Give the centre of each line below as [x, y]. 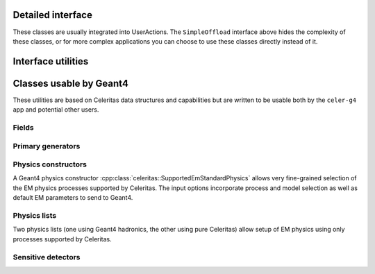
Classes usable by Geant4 [70, 83]
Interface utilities [51, 61]
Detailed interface [53, 15]
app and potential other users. [56, 110]
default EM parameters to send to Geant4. [73, 198]
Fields [23, 127]
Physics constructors [50, 164]
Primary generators [47, 146]
